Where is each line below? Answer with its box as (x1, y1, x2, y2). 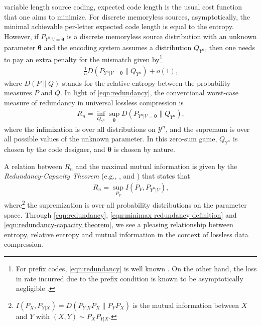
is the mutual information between (133, 299, 239, 310)
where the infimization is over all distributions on (4, 123, 156, 134)
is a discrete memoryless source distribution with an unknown (67, 31, 257, 41)
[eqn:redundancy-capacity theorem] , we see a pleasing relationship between (4, 219, 233, 230)
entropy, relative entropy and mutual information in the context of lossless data (4, 229, 248, 239)
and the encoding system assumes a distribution (44, 42, 192, 52)
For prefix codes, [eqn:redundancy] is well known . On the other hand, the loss (16, 263, 257, 274)
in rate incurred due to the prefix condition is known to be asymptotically (16, 273, 243, 283)
